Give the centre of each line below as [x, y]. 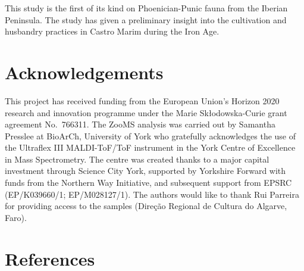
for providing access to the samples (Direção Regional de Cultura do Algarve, [146, 206]
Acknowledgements [84, 72]
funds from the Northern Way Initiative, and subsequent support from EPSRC [148, 183]
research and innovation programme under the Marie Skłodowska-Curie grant [146, 112]
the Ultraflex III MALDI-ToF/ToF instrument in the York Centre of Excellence [150, 147]
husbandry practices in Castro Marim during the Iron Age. [112, 31]
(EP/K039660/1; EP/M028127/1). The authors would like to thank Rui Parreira [152, 194]
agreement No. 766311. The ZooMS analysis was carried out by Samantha [140, 124]
